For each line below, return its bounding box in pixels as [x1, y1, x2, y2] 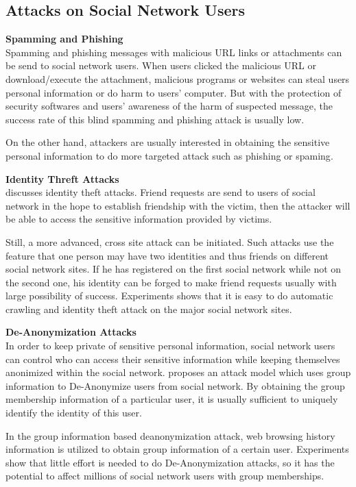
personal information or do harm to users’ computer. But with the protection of [5, 85, 342, 99]
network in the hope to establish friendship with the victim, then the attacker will [5, 198, 351, 212]
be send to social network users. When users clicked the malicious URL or [5, 58, 316, 73]
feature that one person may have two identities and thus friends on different [5, 248, 329, 262]
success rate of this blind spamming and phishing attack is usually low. [5, 112, 305, 126]
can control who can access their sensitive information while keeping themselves [5, 351, 340, 366]
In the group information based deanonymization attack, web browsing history [5, 428, 335, 442]
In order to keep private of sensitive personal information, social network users [5, 338, 335, 353]
